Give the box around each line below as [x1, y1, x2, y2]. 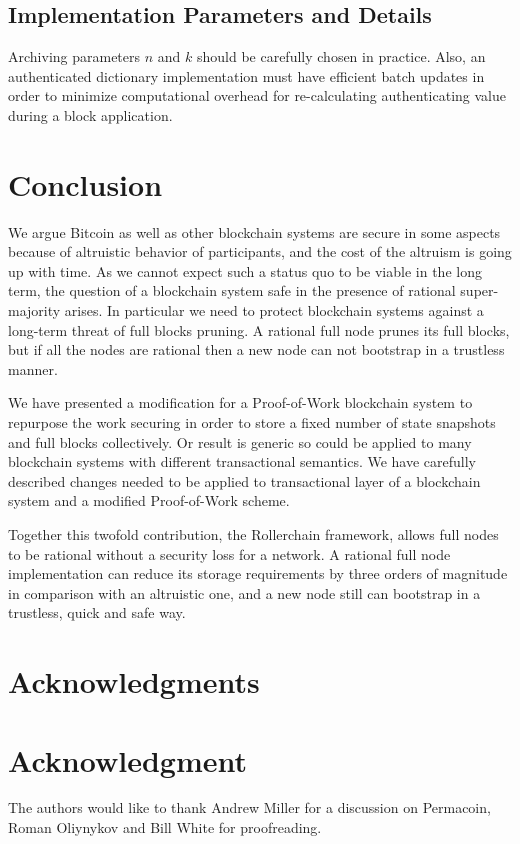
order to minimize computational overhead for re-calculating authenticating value [8, 85, 506, 106]
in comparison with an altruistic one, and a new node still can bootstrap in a [8, 582, 481, 603]
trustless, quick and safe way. [8, 602, 186, 623]
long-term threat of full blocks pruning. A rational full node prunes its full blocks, [8, 319, 510, 340]
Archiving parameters [8, 46, 141, 67]
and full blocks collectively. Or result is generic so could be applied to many [8, 431, 472, 452]
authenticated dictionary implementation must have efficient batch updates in [8, 65, 485, 86]
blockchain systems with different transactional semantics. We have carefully [8, 451, 476, 472]
